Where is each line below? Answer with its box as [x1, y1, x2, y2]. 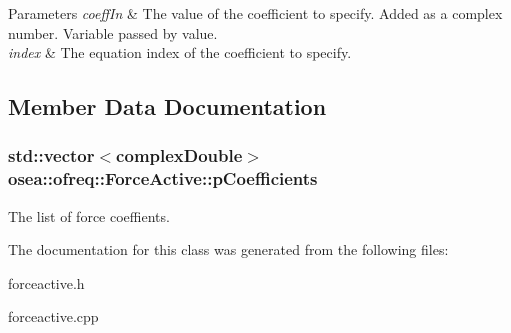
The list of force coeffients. [8, 205, 170, 226]
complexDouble [116, 143, 243, 168]
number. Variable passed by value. [8, 22, 218, 43]
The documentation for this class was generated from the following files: [8, 239, 449, 260]
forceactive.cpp [8, 306, 99, 327]
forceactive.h [8, 272, 85, 293]
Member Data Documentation [8, 91, 327, 122]
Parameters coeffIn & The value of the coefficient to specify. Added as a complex [8, 3, 503, 23]
